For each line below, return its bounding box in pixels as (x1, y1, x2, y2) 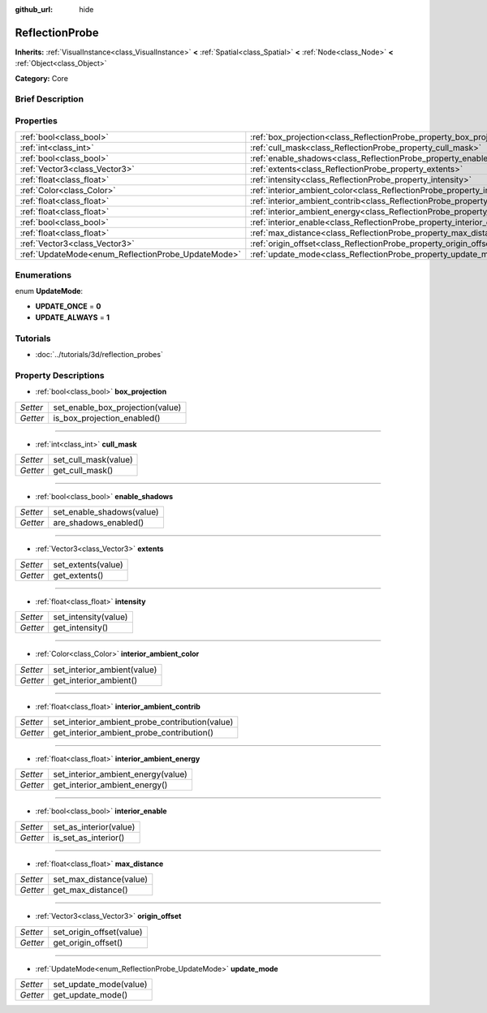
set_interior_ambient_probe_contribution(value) (53, 716, 234, 727)
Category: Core (15, 73, 69, 83)
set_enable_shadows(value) (53, 506, 159, 518)
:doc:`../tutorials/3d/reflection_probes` (35, 350, 164, 360)
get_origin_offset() (53, 937, 123, 948)
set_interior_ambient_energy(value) (53, 769, 188, 780)
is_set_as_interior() (53, 832, 125, 843)
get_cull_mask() (53, 464, 114, 476)
